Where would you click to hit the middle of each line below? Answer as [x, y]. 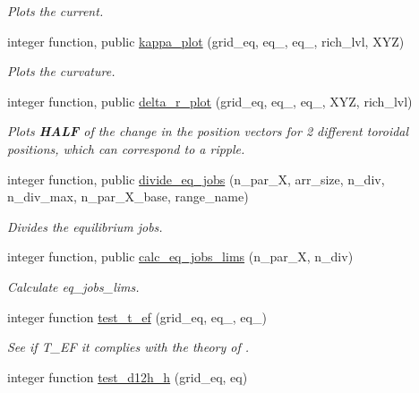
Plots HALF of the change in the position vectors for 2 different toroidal [208, 131]
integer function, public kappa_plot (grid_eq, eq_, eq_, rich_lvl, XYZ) [206, 41]
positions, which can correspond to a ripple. [126, 148]
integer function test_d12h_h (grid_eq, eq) [128, 376]
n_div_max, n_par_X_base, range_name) [128, 196]
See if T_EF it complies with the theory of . [128, 347]
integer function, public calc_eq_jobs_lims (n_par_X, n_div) [180, 256]
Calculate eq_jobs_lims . [73, 286]
